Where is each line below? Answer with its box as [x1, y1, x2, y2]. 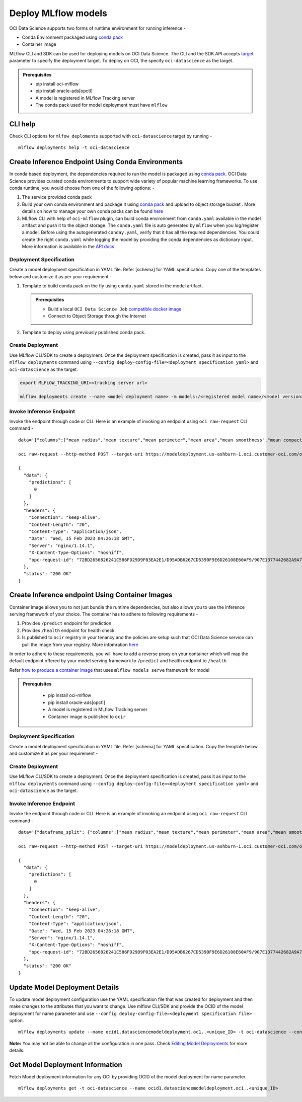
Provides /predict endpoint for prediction [22, 620, 112, 626]
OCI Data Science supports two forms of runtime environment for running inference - [9, 25, 186, 31]
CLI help [9, 120, 36, 128]
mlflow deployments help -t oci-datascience [18, 145, 130, 150]
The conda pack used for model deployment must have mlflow [35, 102, 168, 108]
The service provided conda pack [22, 194, 92, 200]
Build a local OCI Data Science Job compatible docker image [48, 306, 182, 312]
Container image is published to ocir [48, 714, 126, 720]
